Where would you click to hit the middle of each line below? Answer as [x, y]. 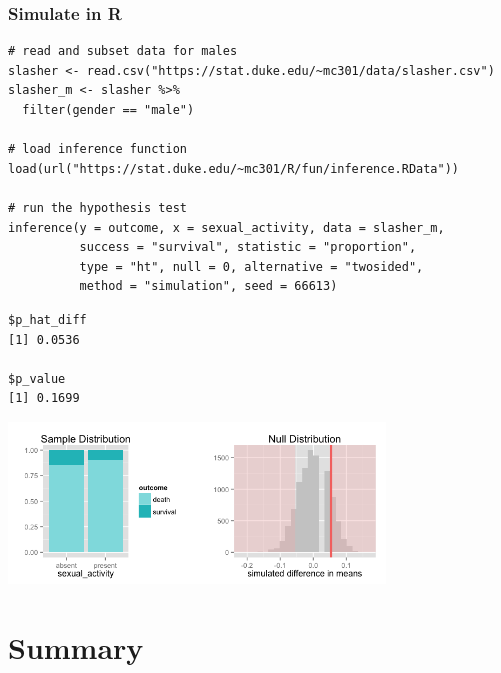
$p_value [37, 378]
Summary [76, 646]
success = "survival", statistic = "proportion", [248, 247]
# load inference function [97, 149]
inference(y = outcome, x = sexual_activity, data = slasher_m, [226, 227]
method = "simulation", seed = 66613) [208, 286]
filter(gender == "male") [108, 110]
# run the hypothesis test [97, 207]
